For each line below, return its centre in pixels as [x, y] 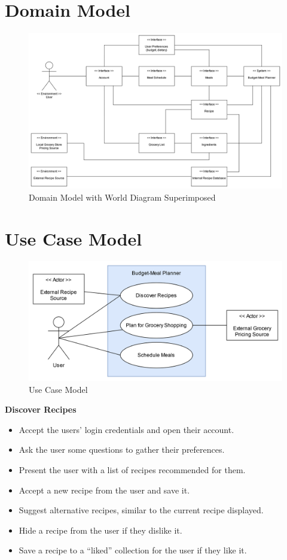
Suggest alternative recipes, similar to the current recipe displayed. [141, 510]
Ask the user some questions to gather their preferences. [122, 449]
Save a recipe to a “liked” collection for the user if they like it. [133, 550]
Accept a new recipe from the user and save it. [104, 490]
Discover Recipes [41, 409]
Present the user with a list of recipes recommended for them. [132, 470]
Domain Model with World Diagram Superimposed [122, 197]
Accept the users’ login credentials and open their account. [126, 429]
